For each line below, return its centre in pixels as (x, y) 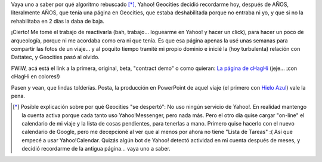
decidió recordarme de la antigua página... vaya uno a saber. (96, 149)
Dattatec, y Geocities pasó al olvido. (55, 57)
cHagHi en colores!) (35, 77)
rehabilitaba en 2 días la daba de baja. (58, 21)
